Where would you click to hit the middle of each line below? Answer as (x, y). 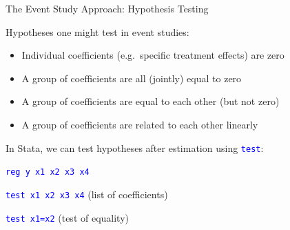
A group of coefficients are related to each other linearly (140, 124)
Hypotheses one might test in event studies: (97, 31)
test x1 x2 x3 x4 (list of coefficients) (87, 194)
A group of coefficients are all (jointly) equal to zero (132, 78)
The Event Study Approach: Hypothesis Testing (107, 8)
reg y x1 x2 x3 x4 (48, 172)
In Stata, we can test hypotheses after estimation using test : (135, 147)
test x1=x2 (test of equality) (68, 217)
